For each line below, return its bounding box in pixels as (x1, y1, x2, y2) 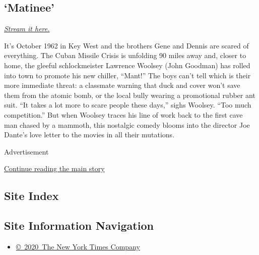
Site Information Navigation (4, 218, 154, 233)
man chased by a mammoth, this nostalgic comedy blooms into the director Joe (4, 119, 250, 130)
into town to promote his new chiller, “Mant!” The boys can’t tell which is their (4, 70, 251, 80)
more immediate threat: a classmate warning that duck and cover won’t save (4, 80, 240, 90)
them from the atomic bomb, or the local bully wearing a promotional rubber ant (4, 89, 255, 100)
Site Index (4, 188, 59, 203)
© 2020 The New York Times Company (16, 241, 140, 251)
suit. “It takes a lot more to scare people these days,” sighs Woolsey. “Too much (4, 99, 251, 110)
